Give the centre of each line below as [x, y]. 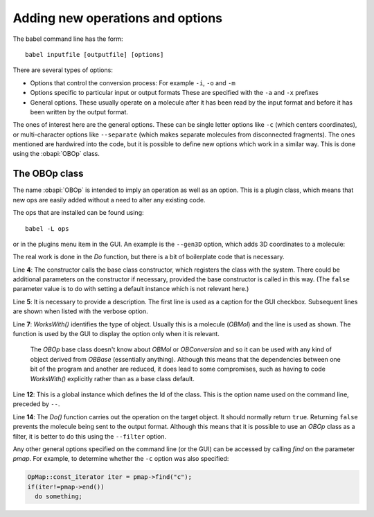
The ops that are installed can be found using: [79, 213]
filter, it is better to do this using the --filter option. [89, 436]
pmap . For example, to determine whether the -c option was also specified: [121, 459]
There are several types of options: [63, 70]
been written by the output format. [79, 112]
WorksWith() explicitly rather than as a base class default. [113, 378]
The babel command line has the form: [68, 39]
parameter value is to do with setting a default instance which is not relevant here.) [131, 289]
